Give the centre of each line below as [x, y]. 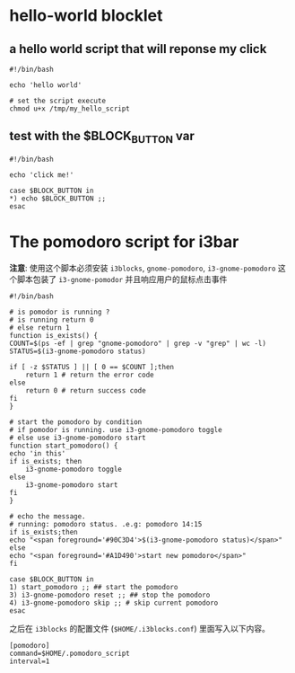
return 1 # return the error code [90, 375]
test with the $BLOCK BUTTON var [102, 137]
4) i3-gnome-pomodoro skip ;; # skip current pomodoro [114, 603]
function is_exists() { [54, 335]
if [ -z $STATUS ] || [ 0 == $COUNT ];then [92, 367]
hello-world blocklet [86, 16]
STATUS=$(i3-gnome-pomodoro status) [78, 351]
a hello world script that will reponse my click [138, 49]
